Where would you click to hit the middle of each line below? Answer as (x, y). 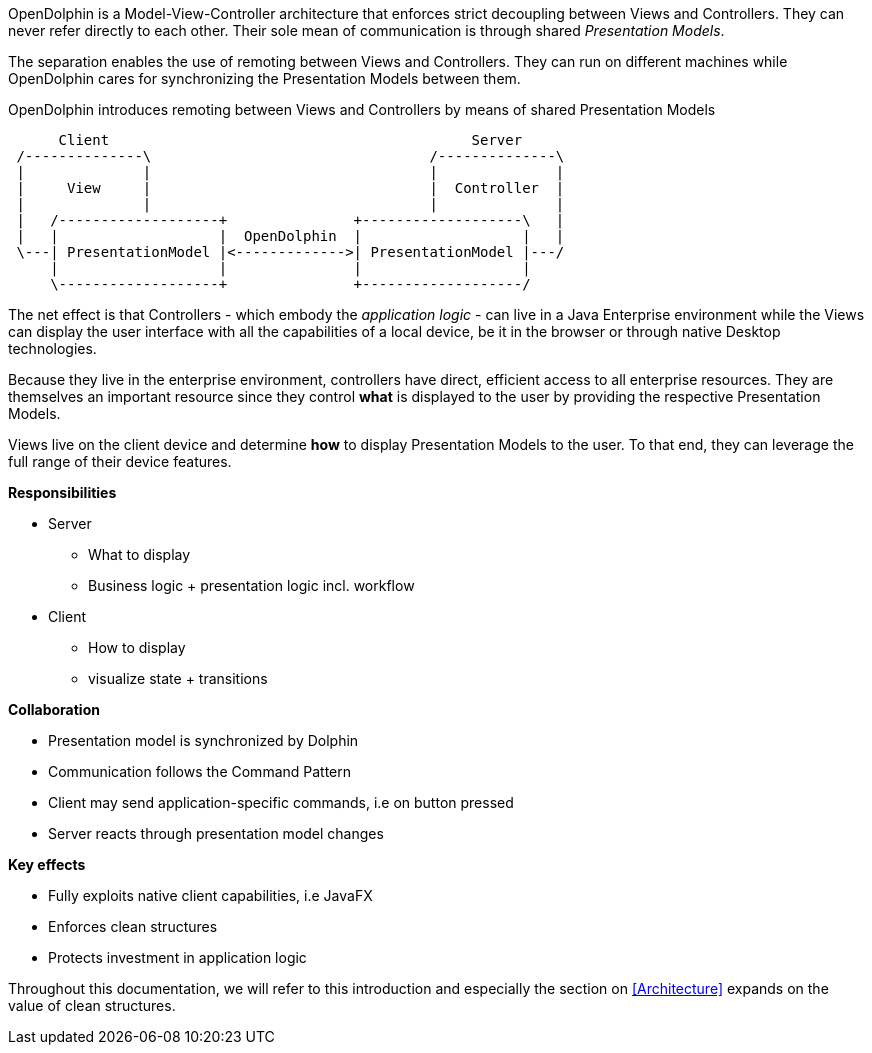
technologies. (52, 348)
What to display (139, 554)
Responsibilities (62, 492)
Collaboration (54, 709)
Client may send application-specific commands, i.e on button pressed (281, 802)
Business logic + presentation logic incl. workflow (251, 585)
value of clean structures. (92, 1005)
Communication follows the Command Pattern (200, 771)
